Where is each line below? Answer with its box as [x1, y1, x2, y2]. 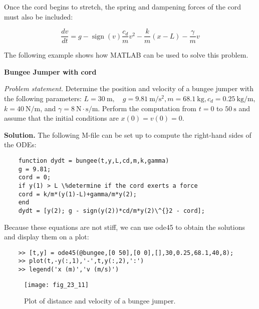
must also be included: [4, 11, 73, 22]
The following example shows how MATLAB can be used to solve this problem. [4, 50, 248, 60]
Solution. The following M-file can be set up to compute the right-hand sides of [4, 129, 251, 140]
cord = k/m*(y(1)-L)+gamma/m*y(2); [18, 190, 137, 198]
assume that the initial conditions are [4, 113, 119, 123]
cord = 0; [18, 174, 51, 181]
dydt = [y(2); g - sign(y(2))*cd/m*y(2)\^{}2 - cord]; [18, 207, 205, 214]
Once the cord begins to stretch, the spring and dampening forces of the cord [4, 2, 241, 12]
